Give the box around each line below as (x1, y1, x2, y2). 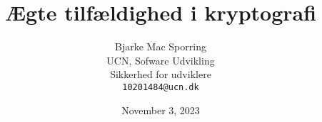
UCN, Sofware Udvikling (106, 52, 215, 67)
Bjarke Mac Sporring (115, 39, 206, 54)
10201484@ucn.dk (122, 82, 199, 92)
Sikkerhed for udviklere (110, 67, 211, 82)
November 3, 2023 (121, 102, 200, 117)
